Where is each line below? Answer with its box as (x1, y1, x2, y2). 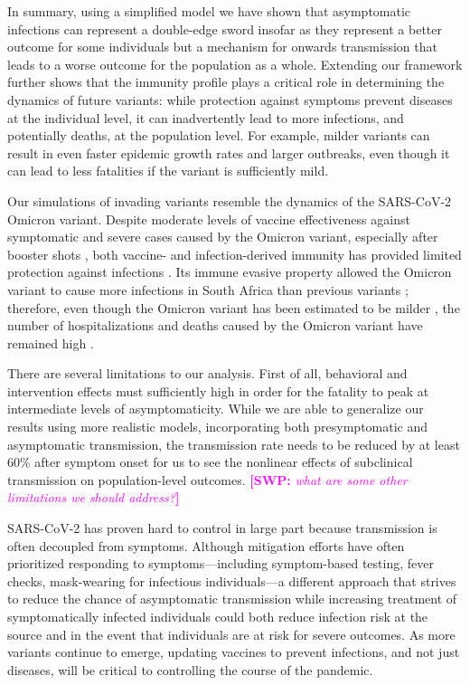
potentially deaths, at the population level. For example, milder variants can (7, 126, 430, 145)
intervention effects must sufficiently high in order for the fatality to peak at (7, 381, 429, 400)
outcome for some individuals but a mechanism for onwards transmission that (7, 37, 437, 56)
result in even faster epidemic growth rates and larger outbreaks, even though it (7, 143, 450, 162)
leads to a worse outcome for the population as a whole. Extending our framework (7, 54, 463, 73)
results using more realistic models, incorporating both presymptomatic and (7, 417, 428, 436)
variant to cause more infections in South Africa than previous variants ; (7, 280, 409, 299)
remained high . (7, 333, 94, 352)
